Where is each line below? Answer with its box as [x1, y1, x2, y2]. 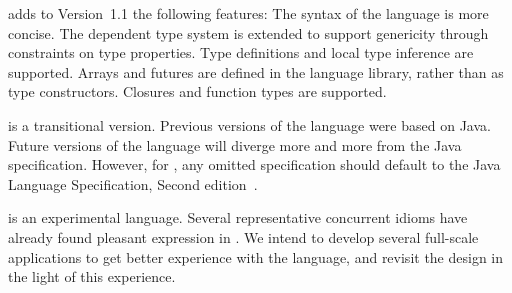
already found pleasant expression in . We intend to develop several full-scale [8, 226, 479, 247]
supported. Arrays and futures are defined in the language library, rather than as [8, 61, 504, 82]
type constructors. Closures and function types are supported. [8, 81, 387, 102]
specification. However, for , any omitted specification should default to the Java [8, 154, 501, 175]
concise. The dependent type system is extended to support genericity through [8, 22, 489, 43]
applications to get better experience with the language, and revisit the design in [8, 246, 504, 267]
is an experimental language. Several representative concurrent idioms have [8, 207, 468, 228]
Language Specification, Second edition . [8, 173, 258, 194]
